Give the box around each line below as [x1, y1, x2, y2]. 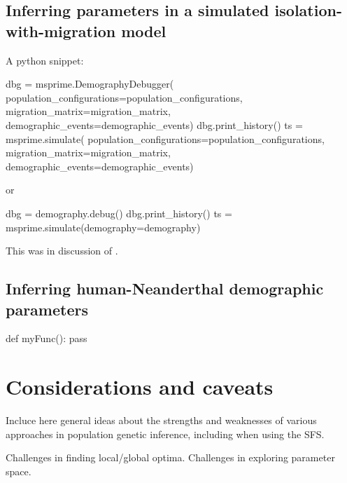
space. [6, 463, 31, 478]
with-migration [6, 20, 116, 41]
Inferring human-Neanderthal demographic [6, 278, 324, 299]
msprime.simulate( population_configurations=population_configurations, [6, 131, 325, 146]
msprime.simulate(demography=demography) [6, 219, 201, 234]
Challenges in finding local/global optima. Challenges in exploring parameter [6, 450, 335, 465]
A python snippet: [6, 53, 84, 67]
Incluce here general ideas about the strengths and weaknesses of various [6, 413, 317, 428]
